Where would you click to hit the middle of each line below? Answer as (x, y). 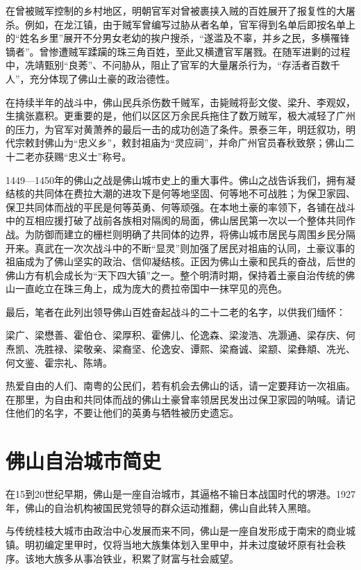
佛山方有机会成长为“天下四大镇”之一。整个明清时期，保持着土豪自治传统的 (176, 275)
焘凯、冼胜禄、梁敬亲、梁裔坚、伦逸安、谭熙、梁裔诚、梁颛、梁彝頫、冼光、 (180, 349)
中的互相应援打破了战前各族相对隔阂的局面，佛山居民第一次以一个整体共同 (176, 220)
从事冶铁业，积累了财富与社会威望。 (156, 558)
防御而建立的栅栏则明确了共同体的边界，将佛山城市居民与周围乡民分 (190, 234)
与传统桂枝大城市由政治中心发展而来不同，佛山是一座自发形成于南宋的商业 (176, 531)
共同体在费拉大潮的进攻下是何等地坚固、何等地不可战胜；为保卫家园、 (195, 193)
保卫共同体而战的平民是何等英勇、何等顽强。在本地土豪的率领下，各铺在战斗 (180, 207)
